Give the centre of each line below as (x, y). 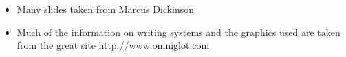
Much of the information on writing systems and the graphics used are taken (179, 32)
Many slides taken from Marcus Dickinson (106, 9)
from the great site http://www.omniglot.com (113, 45)
